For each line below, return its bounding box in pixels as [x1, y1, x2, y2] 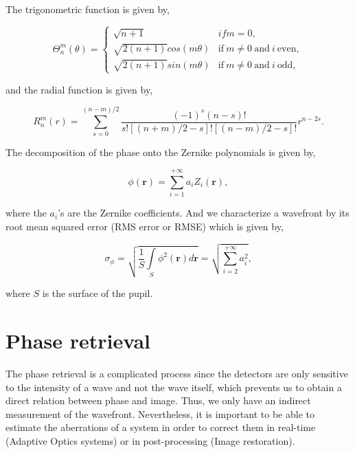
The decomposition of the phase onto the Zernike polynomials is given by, [5, 144, 316, 159]
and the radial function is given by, [5, 82, 153, 96]
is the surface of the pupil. [42, 286, 153, 300]
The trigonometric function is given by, [5, 2, 170, 16]
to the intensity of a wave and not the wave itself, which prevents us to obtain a [5, 379, 342, 394]
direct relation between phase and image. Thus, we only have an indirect [5, 393, 311, 408]
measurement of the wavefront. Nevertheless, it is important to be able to [5, 406, 314, 421]
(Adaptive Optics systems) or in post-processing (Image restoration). [5, 434, 295, 448]
